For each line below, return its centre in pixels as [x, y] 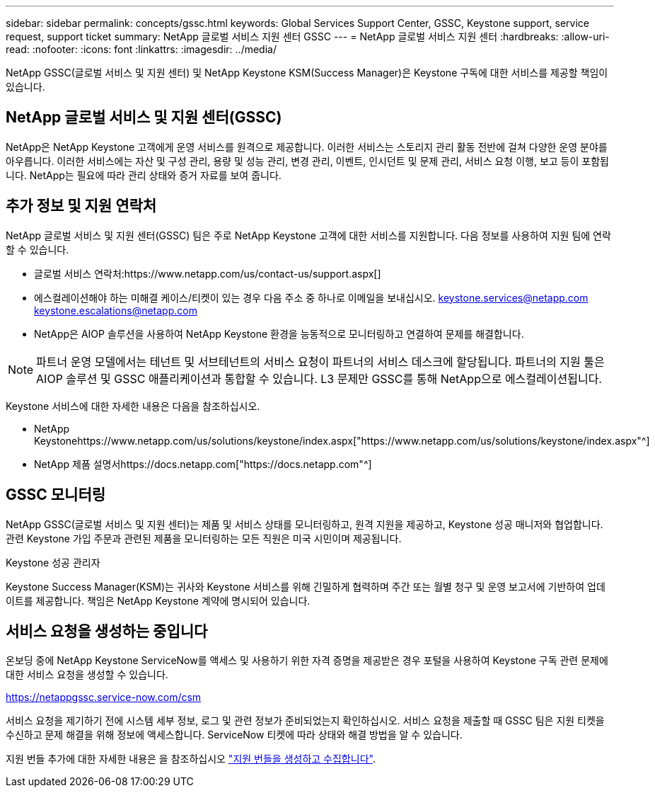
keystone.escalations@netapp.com [116, 310]
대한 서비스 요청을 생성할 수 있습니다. [87, 675]
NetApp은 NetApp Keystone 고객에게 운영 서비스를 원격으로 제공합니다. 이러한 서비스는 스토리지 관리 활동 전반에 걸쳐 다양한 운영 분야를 [307, 147]
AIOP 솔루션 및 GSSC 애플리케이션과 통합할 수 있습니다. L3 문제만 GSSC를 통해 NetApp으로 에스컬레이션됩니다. [319, 378]
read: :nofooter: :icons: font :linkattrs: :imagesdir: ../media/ [141, 49]
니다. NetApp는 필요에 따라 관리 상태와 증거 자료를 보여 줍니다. [144, 175]
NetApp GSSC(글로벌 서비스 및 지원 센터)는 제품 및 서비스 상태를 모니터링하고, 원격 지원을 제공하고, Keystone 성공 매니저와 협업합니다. [305, 524]
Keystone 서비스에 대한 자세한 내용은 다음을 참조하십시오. [133, 406]
